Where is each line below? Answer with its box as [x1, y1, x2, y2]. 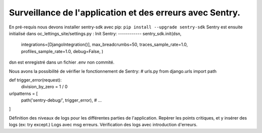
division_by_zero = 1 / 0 [21, 84, 68, 90]
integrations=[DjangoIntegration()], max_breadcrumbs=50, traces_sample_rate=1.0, [21, 41, 188, 48]
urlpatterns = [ [9, 91, 38, 96]
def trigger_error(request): [9, 77, 62, 83]
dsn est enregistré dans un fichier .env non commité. [9, 59, 115, 65]
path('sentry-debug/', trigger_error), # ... [21, 97, 102, 103]
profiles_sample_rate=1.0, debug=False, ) [21, 48, 104, 54]
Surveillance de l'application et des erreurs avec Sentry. [9, 7, 241, 18]
